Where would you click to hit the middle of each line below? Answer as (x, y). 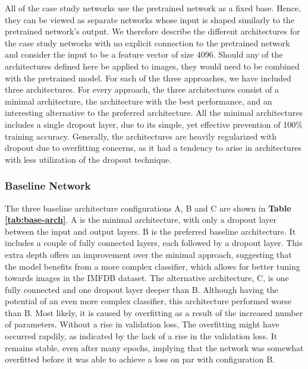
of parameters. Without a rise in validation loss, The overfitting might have (142, 324)
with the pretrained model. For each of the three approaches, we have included (148, 78)
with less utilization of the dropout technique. (88, 159)
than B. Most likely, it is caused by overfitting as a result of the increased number (154, 312)
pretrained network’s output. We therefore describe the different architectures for (153, 31)
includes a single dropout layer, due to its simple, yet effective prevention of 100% (154, 124)
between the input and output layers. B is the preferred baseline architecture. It (150, 231)
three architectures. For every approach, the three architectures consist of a (142, 89)
